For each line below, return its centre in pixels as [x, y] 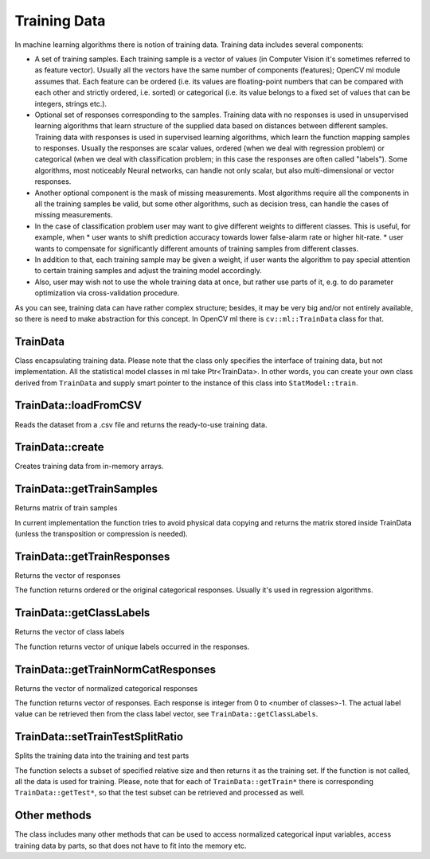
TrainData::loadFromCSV [78, 406]
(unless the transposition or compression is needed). [102, 534]
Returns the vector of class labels [70, 632]
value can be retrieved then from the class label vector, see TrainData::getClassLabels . [166, 714]
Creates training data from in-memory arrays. [89, 467]
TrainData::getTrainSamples [86, 489]
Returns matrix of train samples [66, 508]
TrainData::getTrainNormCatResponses [115, 669]
